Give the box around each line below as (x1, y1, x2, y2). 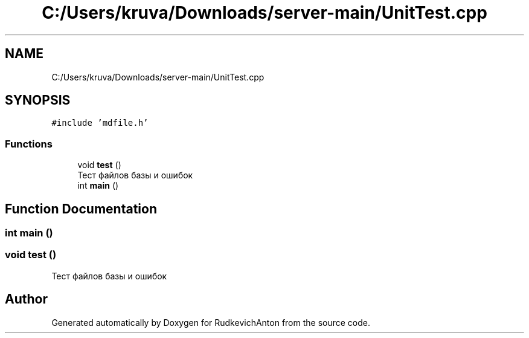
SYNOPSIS (5, 93, 71, 108)
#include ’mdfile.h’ (51, 118, 149, 128)
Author (5, 291, 48, 307)
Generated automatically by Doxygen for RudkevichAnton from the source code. (51, 317, 371, 328)
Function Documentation (5, 201, 157, 216)
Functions (5, 137, 53, 150)
